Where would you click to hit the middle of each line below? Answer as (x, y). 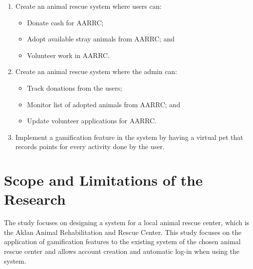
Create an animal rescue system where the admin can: (96, 71)
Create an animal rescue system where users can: (88, 6)
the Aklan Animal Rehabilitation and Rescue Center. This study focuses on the (123, 232)
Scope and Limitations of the (103, 180)
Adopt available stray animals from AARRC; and (101, 39)
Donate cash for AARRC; (65, 22)
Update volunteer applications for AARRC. (92, 121)
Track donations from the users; (75, 87)
